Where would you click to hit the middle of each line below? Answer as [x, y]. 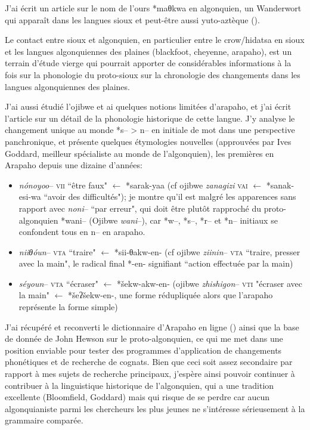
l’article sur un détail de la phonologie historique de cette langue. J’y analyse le [150, 118]
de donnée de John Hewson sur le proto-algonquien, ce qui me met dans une [144, 338]
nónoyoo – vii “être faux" [63, 185]
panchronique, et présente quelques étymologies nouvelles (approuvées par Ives [148, 141]
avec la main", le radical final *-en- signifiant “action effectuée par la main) [156, 263]
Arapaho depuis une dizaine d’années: [74, 165]
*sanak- [280, 185]
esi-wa [30, 197]
